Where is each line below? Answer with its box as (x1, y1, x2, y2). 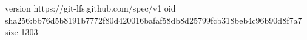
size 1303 (5, 25, 38, 38)
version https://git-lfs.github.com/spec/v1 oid (5, 2, 176, 14)
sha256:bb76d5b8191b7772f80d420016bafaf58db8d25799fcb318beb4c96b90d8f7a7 (5, 13, 302, 26)
